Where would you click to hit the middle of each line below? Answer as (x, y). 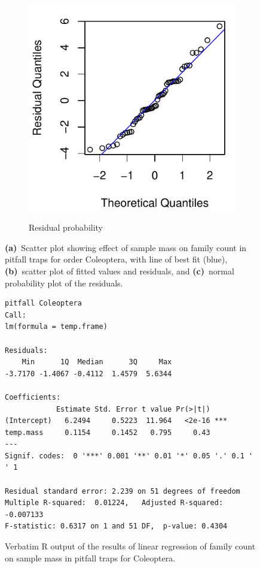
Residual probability (66, 227)
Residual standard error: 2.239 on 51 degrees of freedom (123, 491)
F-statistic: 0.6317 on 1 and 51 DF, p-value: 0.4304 (116, 526)
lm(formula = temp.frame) (56, 327)
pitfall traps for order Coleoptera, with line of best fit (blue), (116, 259)
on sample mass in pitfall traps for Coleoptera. (90, 558)
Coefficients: (33, 397)
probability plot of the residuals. (64, 283)
